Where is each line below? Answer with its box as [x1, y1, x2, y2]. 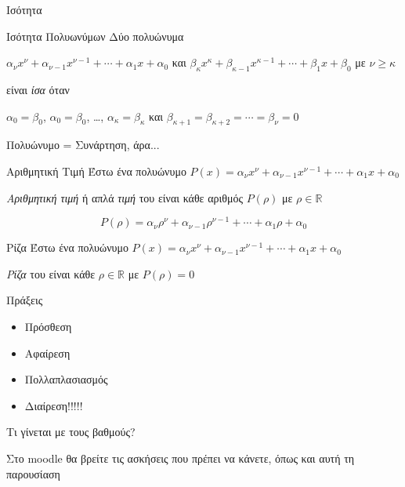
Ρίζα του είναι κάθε [6, 265, 96, 282]
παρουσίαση [6, 465, 60, 482]
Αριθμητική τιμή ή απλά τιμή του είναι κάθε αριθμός [6, 189, 244, 205]
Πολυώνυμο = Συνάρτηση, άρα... [6, 136, 160, 153]
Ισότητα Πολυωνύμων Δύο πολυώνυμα [6, 27, 184, 44]
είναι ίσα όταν [6, 81, 70, 97]
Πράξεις [6, 292, 43, 308]
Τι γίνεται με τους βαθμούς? [6, 423, 136, 440]
